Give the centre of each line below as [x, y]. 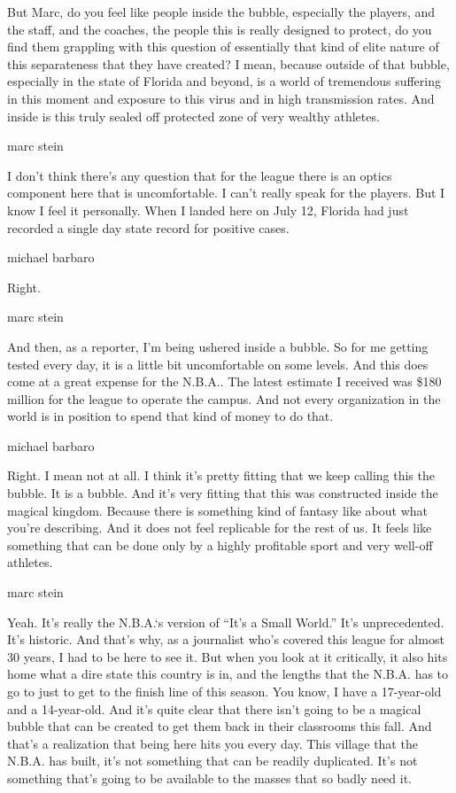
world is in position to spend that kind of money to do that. [170, 416]
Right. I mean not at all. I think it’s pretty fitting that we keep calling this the [221, 475]
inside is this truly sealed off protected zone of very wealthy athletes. [193, 116]
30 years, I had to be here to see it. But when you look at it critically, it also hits [228, 656]
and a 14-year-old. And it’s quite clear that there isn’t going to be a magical [214, 708]
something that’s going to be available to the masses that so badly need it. [209, 777]
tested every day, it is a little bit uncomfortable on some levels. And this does [218, 364]
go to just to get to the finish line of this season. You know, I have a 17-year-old [224, 691]
